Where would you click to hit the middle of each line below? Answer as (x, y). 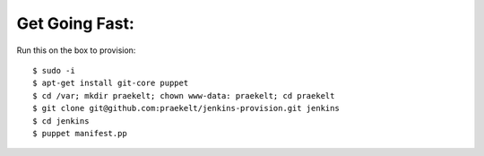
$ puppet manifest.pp (80, 133)
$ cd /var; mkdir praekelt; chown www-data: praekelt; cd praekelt (184, 95)
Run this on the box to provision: (76, 50)
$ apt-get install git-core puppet (111, 83)
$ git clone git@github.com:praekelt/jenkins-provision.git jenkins (186, 108)
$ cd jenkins (61, 121)
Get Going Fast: (75, 23)
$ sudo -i (54, 70)
